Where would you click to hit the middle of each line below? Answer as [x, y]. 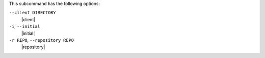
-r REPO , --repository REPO [41, 40]
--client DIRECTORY [32, 13]
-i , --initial [25, 27]
